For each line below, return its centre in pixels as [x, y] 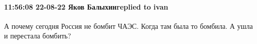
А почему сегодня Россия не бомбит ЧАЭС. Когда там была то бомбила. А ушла [128, 26]
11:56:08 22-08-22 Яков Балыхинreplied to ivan [86, 6]
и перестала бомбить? [38, 36]
